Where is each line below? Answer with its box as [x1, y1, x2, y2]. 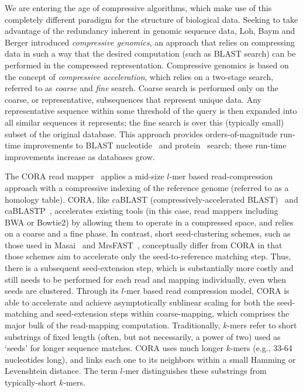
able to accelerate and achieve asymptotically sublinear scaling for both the [5, 296, 275, 308]
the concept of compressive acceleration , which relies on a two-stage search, [5, 70, 274, 82]
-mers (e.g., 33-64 [230, 342, 292, 354]
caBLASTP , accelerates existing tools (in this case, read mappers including [5, 204, 278, 217]
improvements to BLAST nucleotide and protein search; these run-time [23, 139, 287, 151]
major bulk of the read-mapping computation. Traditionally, [5, 319, 221, 331]
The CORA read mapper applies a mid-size [5, 170, 164, 182]
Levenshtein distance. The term [5, 365, 118, 377]
